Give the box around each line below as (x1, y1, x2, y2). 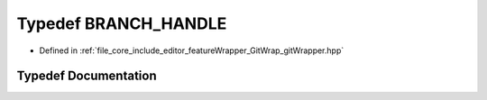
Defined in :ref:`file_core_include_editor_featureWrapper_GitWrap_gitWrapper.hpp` (39, 45, 345, 56)
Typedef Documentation (16, 68, 157, 84)
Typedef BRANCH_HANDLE (16, 14, 227, 33)
